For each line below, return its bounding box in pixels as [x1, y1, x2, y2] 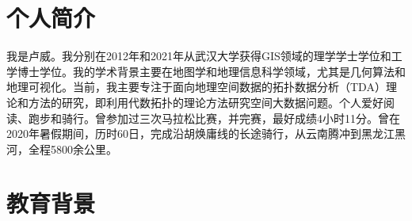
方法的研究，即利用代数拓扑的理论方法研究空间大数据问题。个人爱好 [28, 93, 383, 110]
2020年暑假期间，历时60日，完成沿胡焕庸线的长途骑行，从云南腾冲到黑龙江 [6, 125, 395, 142]
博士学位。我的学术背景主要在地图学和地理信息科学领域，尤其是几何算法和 [17, 63, 406, 79]
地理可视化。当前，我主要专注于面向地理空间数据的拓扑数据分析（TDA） [6, 78, 386, 95]
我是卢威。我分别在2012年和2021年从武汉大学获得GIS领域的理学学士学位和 [6, 48, 391, 64]
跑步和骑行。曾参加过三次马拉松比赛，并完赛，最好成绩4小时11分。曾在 [28, 109, 400, 126]
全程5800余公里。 [28, 140, 117, 157]
